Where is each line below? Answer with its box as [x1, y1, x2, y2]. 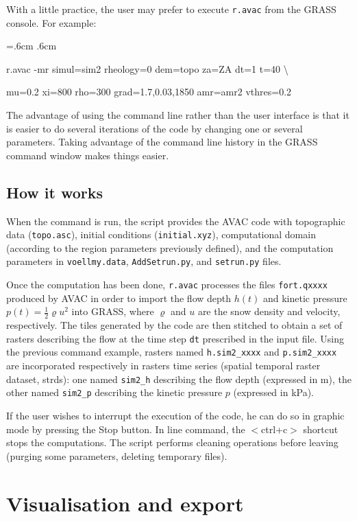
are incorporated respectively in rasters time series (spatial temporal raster [6, 358, 321, 373]
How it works [6, 181, 103, 202]
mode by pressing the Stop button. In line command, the [6, 421, 245, 436]
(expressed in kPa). [233, 385, 315, 400]
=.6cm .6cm [6, 38, 57, 53]
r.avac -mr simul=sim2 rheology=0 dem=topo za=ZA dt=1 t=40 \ [6, 61, 288, 76]
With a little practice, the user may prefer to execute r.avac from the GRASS [6, 2, 336, 16]
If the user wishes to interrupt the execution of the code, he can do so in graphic [6, 408, 345, 422]
